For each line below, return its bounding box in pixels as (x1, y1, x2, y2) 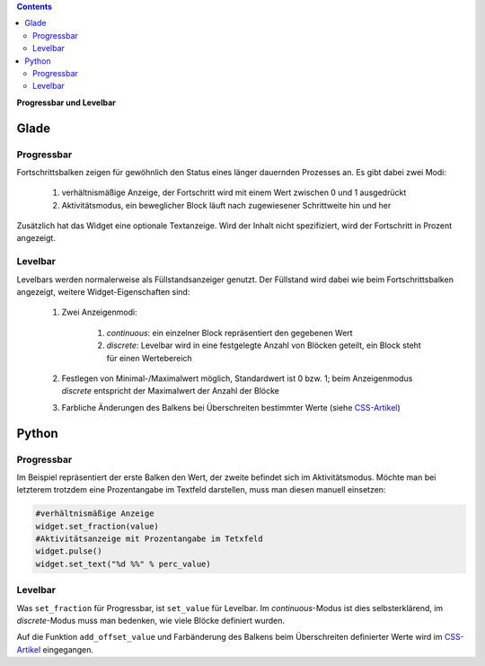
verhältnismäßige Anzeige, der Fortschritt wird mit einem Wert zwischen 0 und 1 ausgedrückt (61, 187, 407, 198)
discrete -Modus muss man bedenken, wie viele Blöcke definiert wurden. (16, 615, 285, 626)
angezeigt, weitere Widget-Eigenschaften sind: (16, 286, 190, 297)
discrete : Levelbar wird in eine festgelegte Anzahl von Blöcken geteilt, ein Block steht (106, 340, 421, 351)
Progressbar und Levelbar (16, 97, 116, 108)
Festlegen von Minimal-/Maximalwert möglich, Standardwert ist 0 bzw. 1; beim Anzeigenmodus (61, 373, 413, 384)
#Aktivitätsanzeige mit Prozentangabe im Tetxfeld (35, 534, 264, 544)
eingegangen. (41, 644, 94, 655)
